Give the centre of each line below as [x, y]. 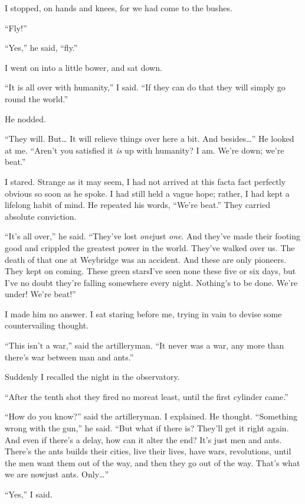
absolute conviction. [41, 216]
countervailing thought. [47, 325]
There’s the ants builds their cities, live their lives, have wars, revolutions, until [148, 451]
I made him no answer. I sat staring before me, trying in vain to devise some [143, 313]
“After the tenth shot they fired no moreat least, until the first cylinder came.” [147, 396]
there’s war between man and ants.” [69, 357]
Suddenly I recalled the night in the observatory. [92, 377]
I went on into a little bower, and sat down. [83, 67]
